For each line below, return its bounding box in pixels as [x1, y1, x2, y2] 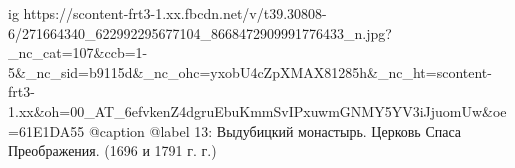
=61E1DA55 [8, 120, 85, 141]
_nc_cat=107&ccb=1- [8, 42, 148, 63]
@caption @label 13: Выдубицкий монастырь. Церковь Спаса [88, 120, 462, 141]
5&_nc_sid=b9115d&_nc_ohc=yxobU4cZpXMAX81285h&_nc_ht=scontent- [8, 61, 492, 82]
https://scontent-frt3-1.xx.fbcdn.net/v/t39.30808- [23, 3, 327, 23]
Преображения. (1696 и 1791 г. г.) [8, 140, 217, 161]
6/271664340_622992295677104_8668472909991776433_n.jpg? [8, 22, 392, 43]
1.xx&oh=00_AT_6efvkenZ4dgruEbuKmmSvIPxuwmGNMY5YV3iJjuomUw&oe [8, 100, 507, 121]
